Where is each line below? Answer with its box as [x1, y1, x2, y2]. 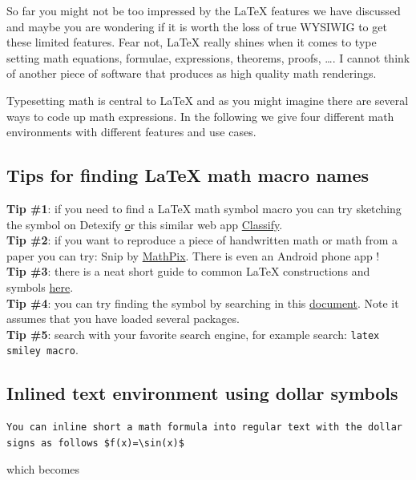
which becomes [6, 461, 80, 478]
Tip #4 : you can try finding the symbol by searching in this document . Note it [6, 294, 399, 311]
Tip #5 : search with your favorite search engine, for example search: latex [6, 325, 380, 342]
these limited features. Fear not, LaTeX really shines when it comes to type [6, 34, 377, 50]
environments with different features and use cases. [6, 123, 256, 140]
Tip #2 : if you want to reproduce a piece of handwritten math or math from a [6, 232, 398, 248]
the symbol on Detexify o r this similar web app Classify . [6, 216, 283, 232]
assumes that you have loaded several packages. [6, 310, 240, 327]
